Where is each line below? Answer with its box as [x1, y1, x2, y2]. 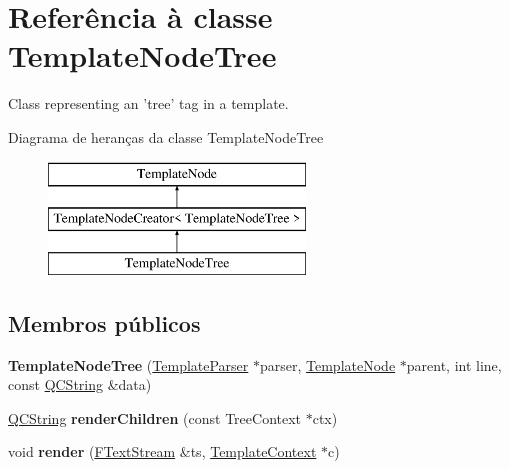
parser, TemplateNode [260, 354, 396, 375]
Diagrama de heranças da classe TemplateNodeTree [8, 126, 324, 147]
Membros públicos [8, 307, 201, 338]
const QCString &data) [8, 374, 152, 395]
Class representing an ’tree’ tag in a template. [8, 93, 289, 114]
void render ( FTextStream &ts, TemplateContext [8, 441, 317, 462]
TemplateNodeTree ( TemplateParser [8, 354, 249, 375]
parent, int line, [406, 354, 502, 375]
